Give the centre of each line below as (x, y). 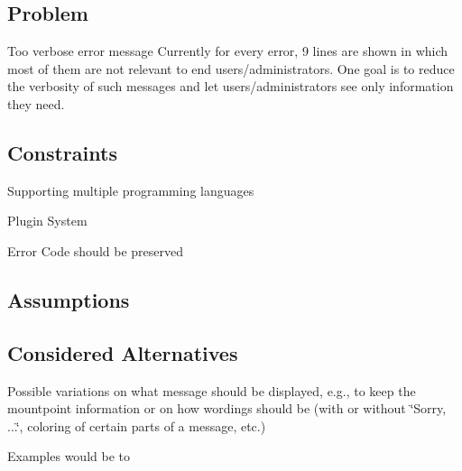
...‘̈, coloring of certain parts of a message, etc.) (137, 425)
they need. (36, 103)
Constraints (62, 152)
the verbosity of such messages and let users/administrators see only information (231, 86)
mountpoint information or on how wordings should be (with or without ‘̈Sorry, (227, 408)
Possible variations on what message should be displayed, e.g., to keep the (212, 390)
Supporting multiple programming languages (131, 190)
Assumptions (69, 299)
